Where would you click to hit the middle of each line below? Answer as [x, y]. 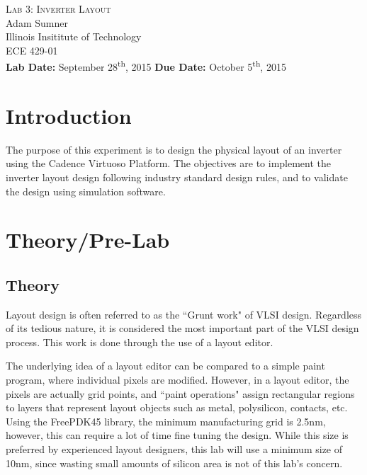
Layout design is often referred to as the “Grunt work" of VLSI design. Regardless [184, 314]
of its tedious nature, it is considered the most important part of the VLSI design [182, 328]
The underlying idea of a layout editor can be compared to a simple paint [165, 366]
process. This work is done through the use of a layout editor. [140, 342]
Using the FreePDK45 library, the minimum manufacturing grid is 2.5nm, [166, 421]
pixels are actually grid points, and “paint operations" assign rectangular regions [180, 393]
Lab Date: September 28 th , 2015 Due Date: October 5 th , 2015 [146, 66]
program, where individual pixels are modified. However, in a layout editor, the [177, 380]
